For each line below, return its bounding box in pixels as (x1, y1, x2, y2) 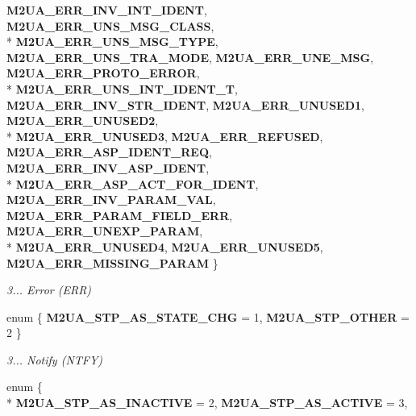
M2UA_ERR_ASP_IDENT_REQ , (6, 144, 212, 160)
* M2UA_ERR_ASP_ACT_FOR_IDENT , (6, 175, 259, 192)
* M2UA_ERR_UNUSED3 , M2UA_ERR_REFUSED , (6, 127, 323, 144)
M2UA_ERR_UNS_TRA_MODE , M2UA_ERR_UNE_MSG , (6, 48, 374, 65)
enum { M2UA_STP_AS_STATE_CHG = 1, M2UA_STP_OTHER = (6, 308, 410, 325)
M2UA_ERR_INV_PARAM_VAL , (6, 191, 216, 208)
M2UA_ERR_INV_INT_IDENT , (6, 2, 207, 18)
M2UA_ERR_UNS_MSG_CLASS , (6, 17, 214, 34)
